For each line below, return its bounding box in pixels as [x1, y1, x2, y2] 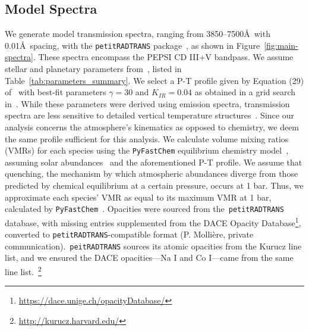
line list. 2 [5, 264, 42, 277]
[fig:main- [264, 39, 298, 51]
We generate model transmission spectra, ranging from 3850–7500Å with [5, 27, 270, 40]
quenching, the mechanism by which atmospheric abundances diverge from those [5, 167, 298, 180]
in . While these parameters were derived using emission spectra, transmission [5, 97, 290, 110]
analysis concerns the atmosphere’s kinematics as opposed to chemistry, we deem [5, 121, 299, 133]
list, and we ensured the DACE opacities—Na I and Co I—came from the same [5, 251, 294, 264]
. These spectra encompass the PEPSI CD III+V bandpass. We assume [33, 51, 294, 63]
